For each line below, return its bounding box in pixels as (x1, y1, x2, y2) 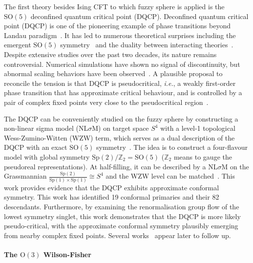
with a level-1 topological (160, 123, 235, 133)
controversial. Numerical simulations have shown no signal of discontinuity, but (4, 59, 240, 69)
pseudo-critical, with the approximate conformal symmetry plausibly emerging (4, 221, 238, 231)
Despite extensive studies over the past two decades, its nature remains (4, 49, 217, 59)
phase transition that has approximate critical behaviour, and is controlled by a (4, 87, 242, 98)
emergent (4, 40, 31, 50)
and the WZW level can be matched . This (105, 171, 235, 181)
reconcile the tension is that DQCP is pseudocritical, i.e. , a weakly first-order (4, 78, 236, 88)
